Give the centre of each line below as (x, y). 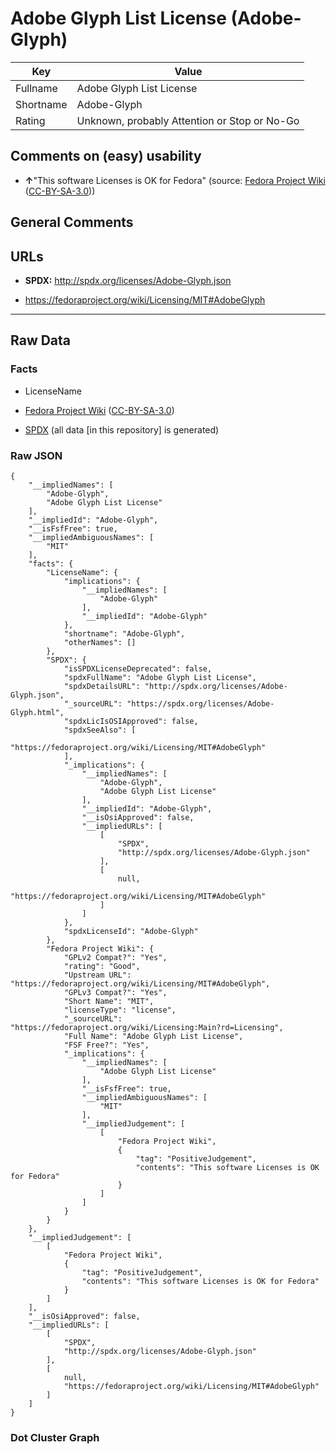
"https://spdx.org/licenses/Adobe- (200, 703)
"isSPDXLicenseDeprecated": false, (138, 668)
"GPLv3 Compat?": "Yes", (115, 992)
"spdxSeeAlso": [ (100, 730)
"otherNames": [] (100, 642)
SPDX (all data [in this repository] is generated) (122, 429)
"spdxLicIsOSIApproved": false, (131, 721)
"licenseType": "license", (120, 1010)
